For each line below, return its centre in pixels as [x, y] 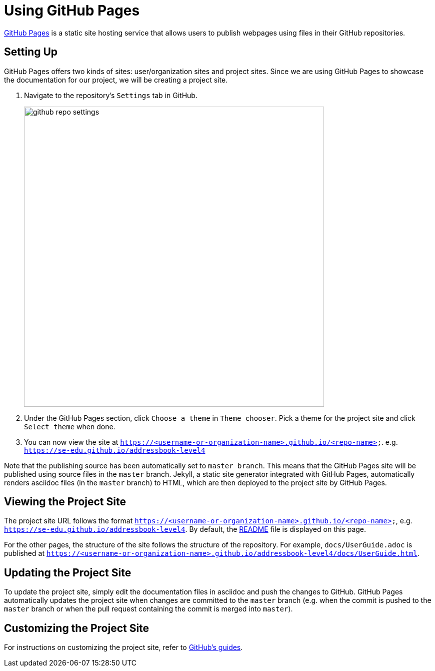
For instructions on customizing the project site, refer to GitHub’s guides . [123, 647]
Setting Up [31, 52]
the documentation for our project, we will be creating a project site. [116, 80]
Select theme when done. [70, 426]
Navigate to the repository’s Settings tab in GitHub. [111, 95]
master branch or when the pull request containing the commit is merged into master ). [148, 609]
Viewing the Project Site [65, 502]
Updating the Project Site [68, 572]
